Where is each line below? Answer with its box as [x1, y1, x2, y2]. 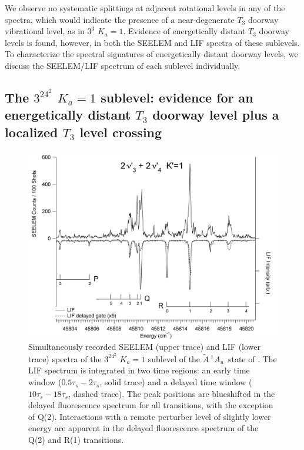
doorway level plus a [152, 105, 279, 124]
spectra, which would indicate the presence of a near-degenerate [5, 13, 235, 25]
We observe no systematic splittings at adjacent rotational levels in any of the [5, 2, 285, 14]
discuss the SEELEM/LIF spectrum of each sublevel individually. [5, 59, 240, 71]
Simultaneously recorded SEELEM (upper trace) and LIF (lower [28, 340, 261, 353]
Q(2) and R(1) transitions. [28, 434, 124, 446]
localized [5, 123, 58, 141]
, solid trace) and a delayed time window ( [99, 376, 252, 388]
